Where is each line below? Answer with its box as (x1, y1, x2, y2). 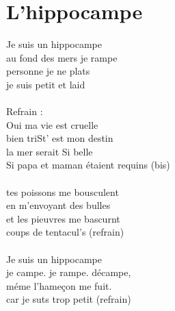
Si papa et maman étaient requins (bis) (6, 158, 170, 172)
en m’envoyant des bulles (6, 198, 111, 212)
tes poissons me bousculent (6, 184, 119, 199)
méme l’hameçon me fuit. (6, 278, 112, 293)
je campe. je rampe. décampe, (6, 265, 131, 279)
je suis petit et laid (6, 77, 85, 91)
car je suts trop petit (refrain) (6, 292, 131, 306)
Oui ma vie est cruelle (6, 117, 98, 132)
